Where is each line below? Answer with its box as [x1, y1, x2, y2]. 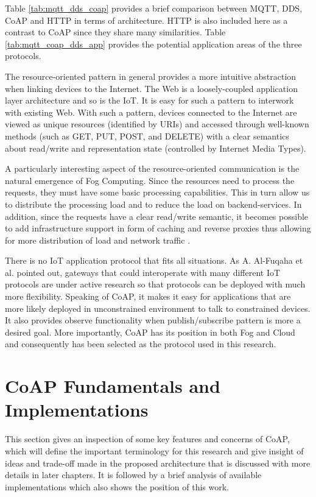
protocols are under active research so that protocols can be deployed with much [5, 278, 306, 291]
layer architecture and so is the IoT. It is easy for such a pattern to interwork [5, 94, 294, 107]
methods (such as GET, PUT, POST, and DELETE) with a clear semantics [5, 129, 289, 142]
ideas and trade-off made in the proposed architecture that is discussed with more [5, 456, 311, 469]
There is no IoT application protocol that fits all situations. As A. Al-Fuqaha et [5, 254, 303, 267]
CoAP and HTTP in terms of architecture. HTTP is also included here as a [5, 13, 288, 26]
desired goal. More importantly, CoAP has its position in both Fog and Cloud [5, 325, 295, 338]
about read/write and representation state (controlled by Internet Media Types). [5, 141, 306, 154]
